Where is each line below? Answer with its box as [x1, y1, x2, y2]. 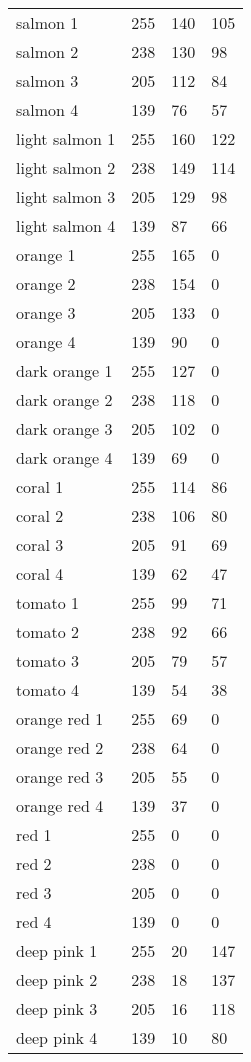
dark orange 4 [16, 446, 113, 469]
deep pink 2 [16, 968, 98, 991]
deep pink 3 [16, 997, 98, 1020]
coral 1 [16, 475, 64, 498]
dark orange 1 [16, 359, 113, 382]
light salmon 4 [16, 214, 116, 237]
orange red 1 [16, 707, 104, 730]
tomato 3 [16, 649, 80, 672]
